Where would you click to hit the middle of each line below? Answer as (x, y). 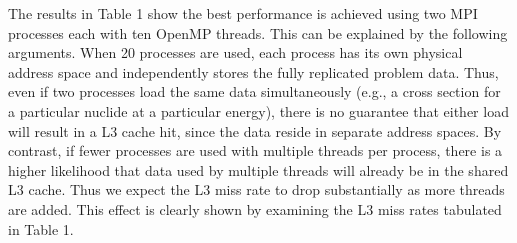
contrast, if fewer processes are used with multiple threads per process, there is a (255, 150)
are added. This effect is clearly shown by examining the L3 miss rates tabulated (255, 208)
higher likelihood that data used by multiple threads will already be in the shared (258, 169)
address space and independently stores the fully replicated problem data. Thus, (253, 71)
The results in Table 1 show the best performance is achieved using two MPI (243, 13)
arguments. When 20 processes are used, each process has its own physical (235, 52)
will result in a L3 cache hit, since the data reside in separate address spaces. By (255, 130)
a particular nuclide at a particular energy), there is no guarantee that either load (258, 110)
